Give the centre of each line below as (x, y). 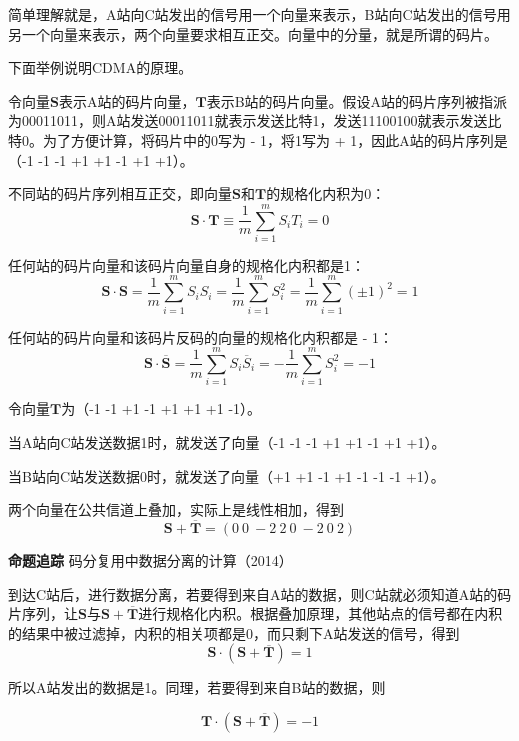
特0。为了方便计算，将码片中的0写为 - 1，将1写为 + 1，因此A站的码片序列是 (258, 139)
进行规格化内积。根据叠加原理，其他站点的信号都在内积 (320, 613)
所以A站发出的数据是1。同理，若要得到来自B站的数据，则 (197, 687)
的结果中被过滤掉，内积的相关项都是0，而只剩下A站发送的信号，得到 (234, 632)
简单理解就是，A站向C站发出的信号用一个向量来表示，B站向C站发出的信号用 (259, 14)
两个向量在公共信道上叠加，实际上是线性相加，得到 (176, 509)
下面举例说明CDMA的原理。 (100, 67)
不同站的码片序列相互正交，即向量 (120, 193)
